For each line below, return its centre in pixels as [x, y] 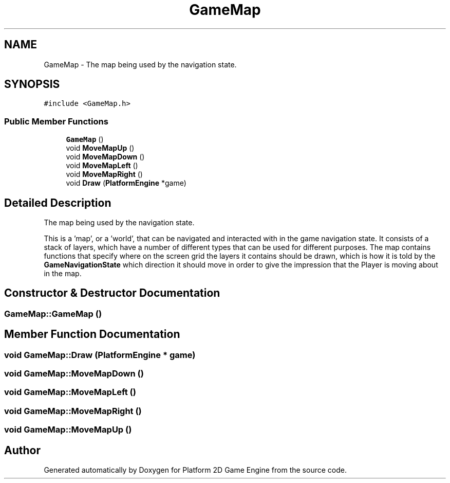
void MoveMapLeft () [102, 166]
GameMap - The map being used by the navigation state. [140, 64]
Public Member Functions [56, 121]
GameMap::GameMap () [53, 314]
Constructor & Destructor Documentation [112, 293]
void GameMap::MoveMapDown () [74, 374]
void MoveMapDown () [105, 157]
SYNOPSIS [32, 84]
